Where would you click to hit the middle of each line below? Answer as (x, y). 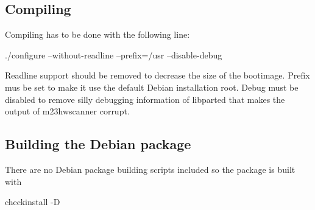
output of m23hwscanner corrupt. (67, 111)
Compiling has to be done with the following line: (97, 34)
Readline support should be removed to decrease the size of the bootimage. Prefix (157, 75)
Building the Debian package (98, 144)
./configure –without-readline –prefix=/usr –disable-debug (114, 54)
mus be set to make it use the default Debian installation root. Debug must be (152, 87)
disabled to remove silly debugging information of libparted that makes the (145, 99)
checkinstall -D (33, 202)
